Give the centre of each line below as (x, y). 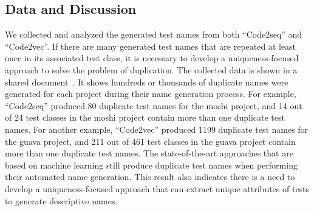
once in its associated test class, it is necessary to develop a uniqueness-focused (152, 58)
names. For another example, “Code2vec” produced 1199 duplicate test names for (157, 129)
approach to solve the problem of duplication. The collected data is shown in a (151, 69)
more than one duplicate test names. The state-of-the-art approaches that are (149, 153)
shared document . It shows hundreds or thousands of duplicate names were (147, 82)
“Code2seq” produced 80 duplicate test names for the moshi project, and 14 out (154, 105)
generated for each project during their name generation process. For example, (151, 94)
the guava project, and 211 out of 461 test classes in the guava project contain (150, 141)
